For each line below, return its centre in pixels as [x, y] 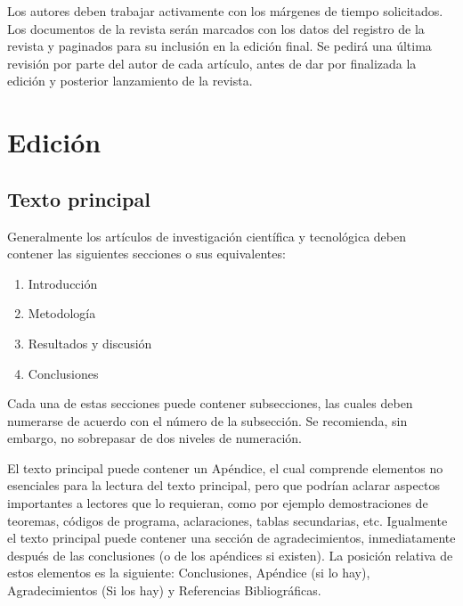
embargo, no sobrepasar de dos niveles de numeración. [155, 438]
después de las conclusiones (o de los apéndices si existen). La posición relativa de [230, 555]
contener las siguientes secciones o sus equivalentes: [146, 254]
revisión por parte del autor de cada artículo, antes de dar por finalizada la [212, 63]
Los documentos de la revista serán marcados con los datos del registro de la [216, 28]
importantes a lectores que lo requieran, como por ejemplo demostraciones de [218, 503]
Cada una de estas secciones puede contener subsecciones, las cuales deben [210, 403]
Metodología [62, 313]
